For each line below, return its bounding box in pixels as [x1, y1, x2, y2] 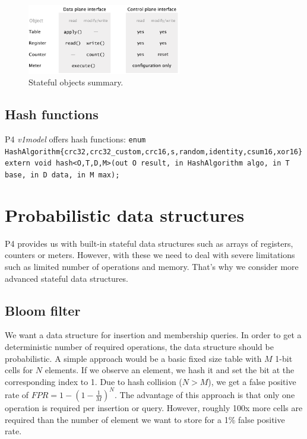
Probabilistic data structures [5, 202, 245, 227]
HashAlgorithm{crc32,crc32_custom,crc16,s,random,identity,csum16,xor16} [5, 147, 303, 156]
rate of [5, 388, 29, 400]
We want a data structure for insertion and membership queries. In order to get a [5, 329, 302, 341]
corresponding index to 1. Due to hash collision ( [5, 375, 182, 387]
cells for [5, 364, 33, 376]
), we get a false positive [208, 375, 296, 387]
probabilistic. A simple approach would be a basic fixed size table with [5, 352, 262, 364]
